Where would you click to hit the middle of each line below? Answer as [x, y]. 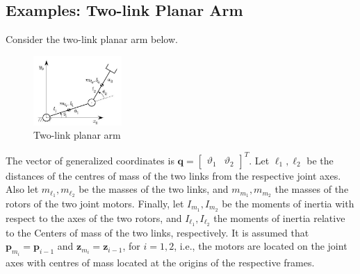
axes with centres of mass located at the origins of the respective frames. [160, 262]
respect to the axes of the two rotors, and [94, 217]
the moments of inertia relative [279, 217]
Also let [22, 189]
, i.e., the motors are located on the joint [261, 246]
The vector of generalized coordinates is [90, 160]
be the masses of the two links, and [154, 189]
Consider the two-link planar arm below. [92, 39]
